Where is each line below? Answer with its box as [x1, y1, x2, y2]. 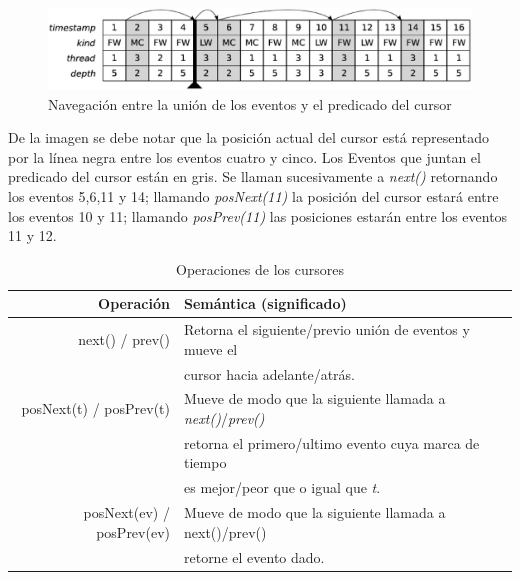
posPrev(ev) [96, 521, 170, 542]
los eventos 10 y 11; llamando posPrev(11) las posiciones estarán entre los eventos [8, 205, 508, 226]
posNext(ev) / [83, 502, 170, 523]
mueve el [183, 338, 238, 359]
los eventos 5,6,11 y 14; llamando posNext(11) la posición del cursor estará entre [8, 185, 499, 206]
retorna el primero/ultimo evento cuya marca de [183, 432, 480, 453]
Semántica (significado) [183, 293, 347, 314]
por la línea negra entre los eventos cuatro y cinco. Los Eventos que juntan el [8, 146, 481, 167]
